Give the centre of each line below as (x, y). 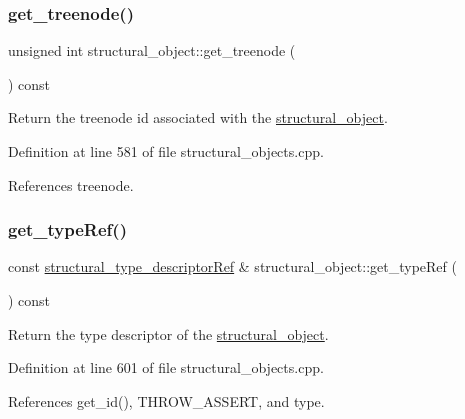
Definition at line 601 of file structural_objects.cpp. (166, 367)
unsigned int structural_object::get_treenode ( (152, 50)
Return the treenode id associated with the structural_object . (198, 117)
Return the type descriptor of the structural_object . (168, 333)
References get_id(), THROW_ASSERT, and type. (166, 400)
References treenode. (71, 184)
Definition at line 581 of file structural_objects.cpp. (166, 151)
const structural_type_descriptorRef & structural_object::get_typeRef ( (232, 266)
